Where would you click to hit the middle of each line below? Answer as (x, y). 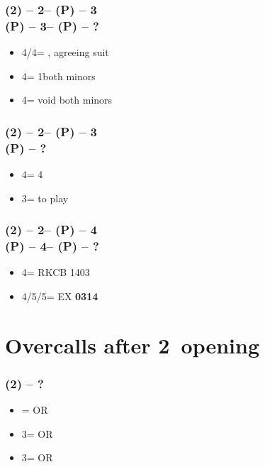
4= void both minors (67, 100)
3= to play (45, 198)
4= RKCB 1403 (56, 272)
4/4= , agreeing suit (65, 52)
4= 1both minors (58, 76)
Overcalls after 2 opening (132, 345)
